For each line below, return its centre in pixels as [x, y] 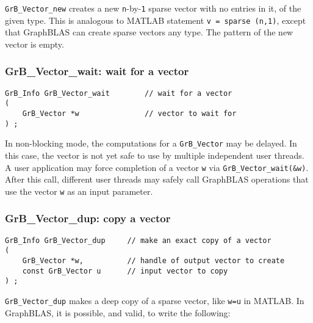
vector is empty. [34, 44]
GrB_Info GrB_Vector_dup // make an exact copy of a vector [138, 240]
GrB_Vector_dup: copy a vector [88, 218]
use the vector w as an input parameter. [79, 191]
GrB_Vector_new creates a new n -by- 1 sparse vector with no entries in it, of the [153, 8]
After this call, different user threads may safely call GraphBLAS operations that [157, 179]
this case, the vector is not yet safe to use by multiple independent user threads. [155, 155]
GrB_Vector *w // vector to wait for [129, 114]
